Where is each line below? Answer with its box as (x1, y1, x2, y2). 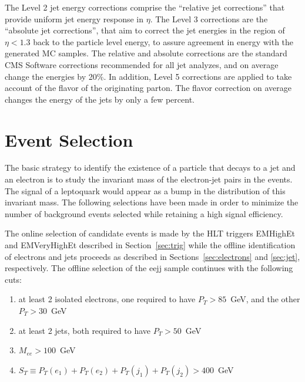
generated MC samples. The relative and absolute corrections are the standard (5, 47, 287, 59)
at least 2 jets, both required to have (18, 324, 151, 336)
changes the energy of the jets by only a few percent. (5, 93, 195, 105)
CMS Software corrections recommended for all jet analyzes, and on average (5, 58, 279, 70)
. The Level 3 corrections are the (150, 12, 268, 25)
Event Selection (5, 127, 133, 151)
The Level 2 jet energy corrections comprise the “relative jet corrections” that (5, 1, 285, 13)
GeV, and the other (230, 293, 300, 305)
